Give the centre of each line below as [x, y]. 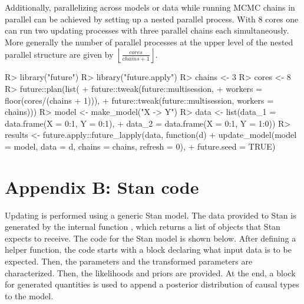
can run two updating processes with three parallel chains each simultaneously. [147, 30]
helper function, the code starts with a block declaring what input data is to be [148, 250]
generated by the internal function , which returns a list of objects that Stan [143, 227]
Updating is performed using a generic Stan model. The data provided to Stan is [151, 215]
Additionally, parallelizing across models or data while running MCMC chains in [150, 7]
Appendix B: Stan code [102, 186]
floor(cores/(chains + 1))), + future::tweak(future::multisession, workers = [139, 100]
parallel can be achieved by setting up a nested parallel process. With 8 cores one [152, 19]
